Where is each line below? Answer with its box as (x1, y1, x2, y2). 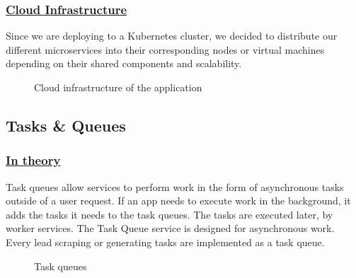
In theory (6, 151, 61, 169)
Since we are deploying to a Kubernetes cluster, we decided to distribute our (6, 28, 338, 43)
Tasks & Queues (6, 114, 126, 136)
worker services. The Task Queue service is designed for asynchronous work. (6, 221, 335, 236)
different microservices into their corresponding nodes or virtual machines (6, 42, 325, 57)
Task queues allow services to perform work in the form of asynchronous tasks (6, 179, 344, 194)
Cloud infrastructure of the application (34, 80, 202, 94)
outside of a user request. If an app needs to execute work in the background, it (6, 193, 351, 208)
